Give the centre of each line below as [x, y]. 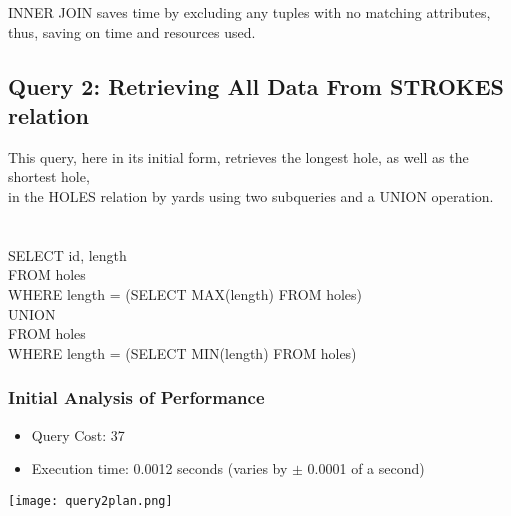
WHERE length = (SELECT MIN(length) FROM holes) [182, 352]
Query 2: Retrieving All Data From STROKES [256, 85]
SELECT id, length [67, 254]
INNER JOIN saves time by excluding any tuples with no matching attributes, [249, 12]
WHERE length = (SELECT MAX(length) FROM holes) [185, 293]
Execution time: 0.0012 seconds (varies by [159, 468]
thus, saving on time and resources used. [132, 31]
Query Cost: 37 [78, 434]
